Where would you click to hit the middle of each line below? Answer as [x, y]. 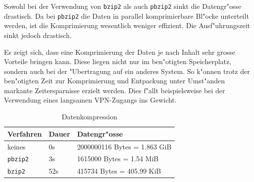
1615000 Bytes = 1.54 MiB [118, 159]
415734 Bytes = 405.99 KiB [119, 171]
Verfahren [25, 133]
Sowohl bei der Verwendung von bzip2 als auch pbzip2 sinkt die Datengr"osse [123, 6]
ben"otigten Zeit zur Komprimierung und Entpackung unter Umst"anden [115, 81]
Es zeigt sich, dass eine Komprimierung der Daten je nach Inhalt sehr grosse [120, 52]
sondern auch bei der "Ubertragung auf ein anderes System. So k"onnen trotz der [127, 71]
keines [17, 146]
